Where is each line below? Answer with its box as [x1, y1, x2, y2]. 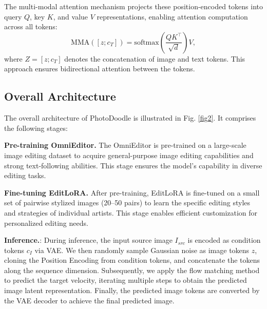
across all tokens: [4, 21, 58, 32]
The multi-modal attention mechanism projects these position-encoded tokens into [4, 1, 263, 11]
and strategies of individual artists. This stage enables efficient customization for [4, 207, 258, 218]
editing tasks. [4, 170, 46, 181]
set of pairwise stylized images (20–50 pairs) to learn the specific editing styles [4, 197, 251, 208]
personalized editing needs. [4, 217, 88, 228]
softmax [134, 38, 159, 46]
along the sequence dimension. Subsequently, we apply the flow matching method [4, 264, 260, 275]
